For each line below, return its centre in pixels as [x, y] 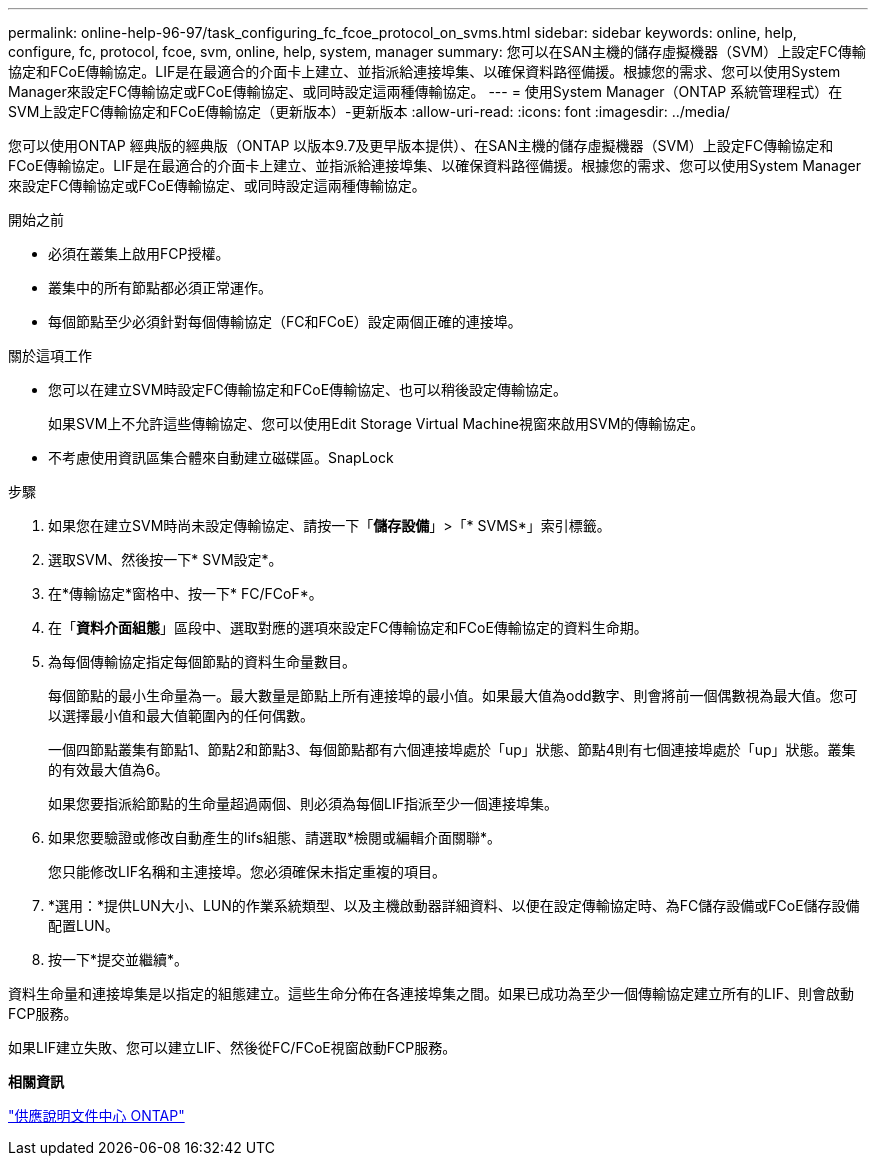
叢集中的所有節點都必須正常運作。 [160, 287]
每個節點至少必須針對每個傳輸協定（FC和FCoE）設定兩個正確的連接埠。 [285, 321]
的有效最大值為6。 [108, 769]
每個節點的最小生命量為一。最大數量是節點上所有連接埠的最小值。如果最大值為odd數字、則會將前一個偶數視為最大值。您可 [453, 695]
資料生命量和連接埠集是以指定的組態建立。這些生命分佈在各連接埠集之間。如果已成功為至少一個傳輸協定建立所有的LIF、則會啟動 [431, 993]
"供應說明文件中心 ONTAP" [96, 1115]
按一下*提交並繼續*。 [118, 959]
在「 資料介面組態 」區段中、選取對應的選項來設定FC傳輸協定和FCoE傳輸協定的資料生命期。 [348, 627]
